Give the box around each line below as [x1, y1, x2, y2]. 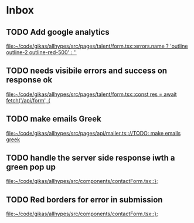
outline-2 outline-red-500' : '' [6, 49, 77, 56]
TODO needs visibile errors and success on [6, 66, 168, 76]
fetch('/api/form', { [6, 96, 51, 104]
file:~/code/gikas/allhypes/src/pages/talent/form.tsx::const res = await [6, 91, 177, 98]
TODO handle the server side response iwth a [6, 153, 175, 163]
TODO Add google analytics [6, 27, 110, 37]
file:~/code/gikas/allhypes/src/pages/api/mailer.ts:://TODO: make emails [6, 129, 181, 137]
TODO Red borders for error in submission [6, 195, 163, 205]
